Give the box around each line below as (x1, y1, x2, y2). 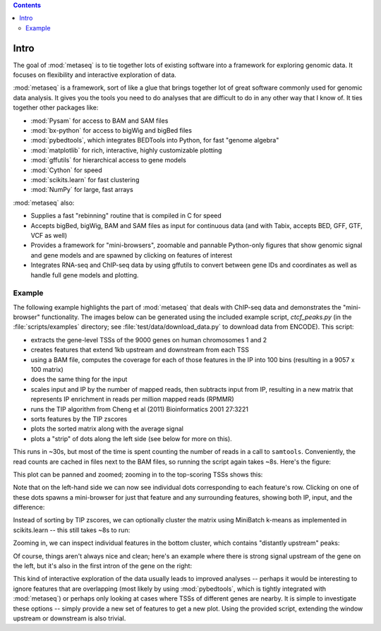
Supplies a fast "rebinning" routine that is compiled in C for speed (30, 212, 222, 220)
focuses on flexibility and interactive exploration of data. (13, 71, 176, 79)
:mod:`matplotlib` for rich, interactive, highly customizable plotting (30, 145, 222, 155)
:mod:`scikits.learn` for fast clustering (30, 175, 140, 184)
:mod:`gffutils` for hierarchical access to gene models (30, 156, 186, 164)
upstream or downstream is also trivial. (13, 614, 126, 623)
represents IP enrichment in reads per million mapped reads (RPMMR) (30, 395, 234, 404)
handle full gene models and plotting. (30, 270, 139, 279)
